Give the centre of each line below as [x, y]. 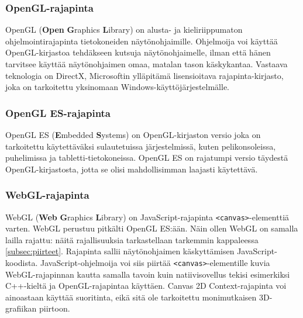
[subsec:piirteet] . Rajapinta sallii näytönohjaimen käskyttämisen [120, 251]
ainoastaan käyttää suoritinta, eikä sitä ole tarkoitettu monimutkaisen [131, 297]
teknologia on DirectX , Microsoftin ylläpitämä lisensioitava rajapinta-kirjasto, [144, 75]
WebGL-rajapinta [47, 195]
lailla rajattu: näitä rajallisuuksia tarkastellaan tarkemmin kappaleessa [132, 239]
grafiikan [21, 308]
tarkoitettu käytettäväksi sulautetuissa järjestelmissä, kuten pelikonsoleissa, [141, 146]
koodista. [22, 263]
